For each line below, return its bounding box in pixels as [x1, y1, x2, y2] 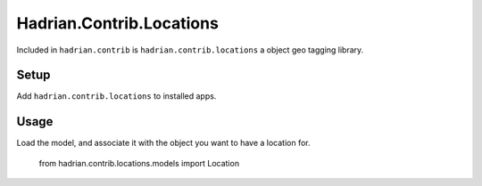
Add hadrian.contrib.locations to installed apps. [16, 91, 217, 101]
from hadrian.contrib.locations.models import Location [38, 158, 240, 168]
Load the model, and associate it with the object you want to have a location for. [16, 138, 312, 149]
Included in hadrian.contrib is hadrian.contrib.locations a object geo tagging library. [16, 44, 364, 55]
